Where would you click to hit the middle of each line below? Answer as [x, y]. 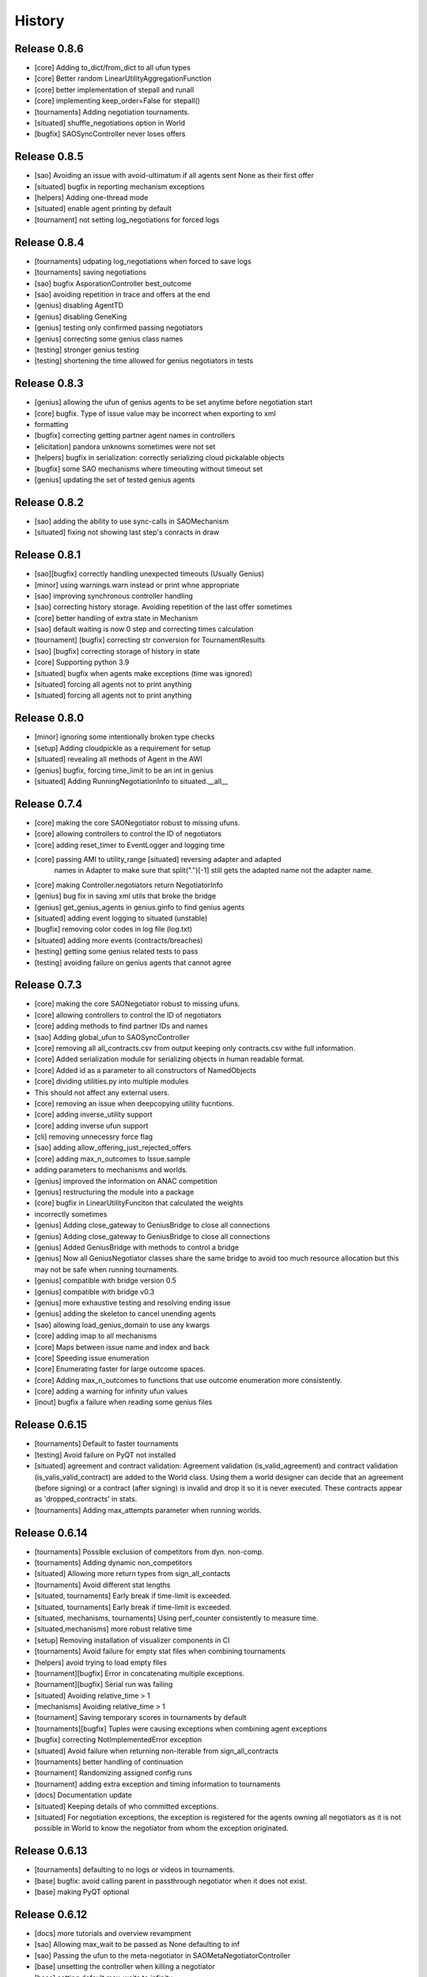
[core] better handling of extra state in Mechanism [116, 618]
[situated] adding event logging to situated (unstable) [121, 918]
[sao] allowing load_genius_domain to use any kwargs [122, 1325]
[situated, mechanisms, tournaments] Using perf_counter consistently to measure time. [176, 1618]
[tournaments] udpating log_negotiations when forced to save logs [143, 261]
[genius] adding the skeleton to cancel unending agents [125, 1314]
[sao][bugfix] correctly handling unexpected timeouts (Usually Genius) [149, 574]
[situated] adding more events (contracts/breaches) [119, 940]
